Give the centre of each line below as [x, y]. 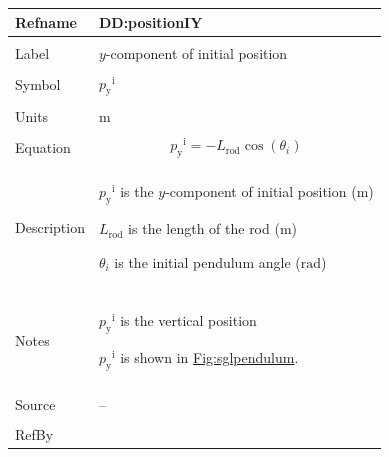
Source [35, 404]
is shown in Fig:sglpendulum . [209, 356]
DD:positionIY [150, 21]
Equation [43, 146]
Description [50, 226]
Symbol [38, 84]
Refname [46, 21]
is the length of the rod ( [204, 228]
